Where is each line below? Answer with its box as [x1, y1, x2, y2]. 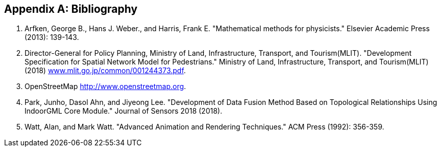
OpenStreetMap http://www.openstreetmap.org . [25, 82, 186, 91]
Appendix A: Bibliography [4, 3, 137, 15]
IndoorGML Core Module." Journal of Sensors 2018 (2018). [25, 106, 222, 116]
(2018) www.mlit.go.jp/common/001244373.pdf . [25, 66, 186, 75]
